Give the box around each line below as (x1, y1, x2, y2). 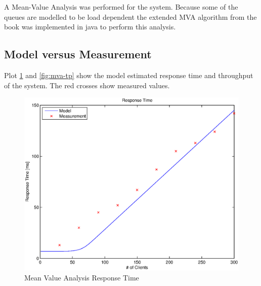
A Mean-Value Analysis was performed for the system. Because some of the (4, 2, 238, 12)
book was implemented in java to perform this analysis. (4, 21, 176, 32)
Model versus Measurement (4, 46, 152, 62)
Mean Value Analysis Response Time (24, 272, 139, 282)
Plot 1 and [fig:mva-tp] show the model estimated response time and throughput (4, 69, 253, 80)
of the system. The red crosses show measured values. (4, 80, 170, 90)
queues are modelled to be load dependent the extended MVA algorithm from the (4, 11, 257, 22)
